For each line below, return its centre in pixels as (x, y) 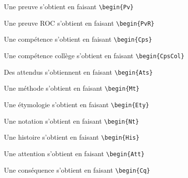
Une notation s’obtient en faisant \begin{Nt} (71, 121)
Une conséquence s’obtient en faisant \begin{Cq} (77, 170)
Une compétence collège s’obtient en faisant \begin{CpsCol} (94, 55)
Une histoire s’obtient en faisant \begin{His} (72, 137)
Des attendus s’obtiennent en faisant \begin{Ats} (78, 72)
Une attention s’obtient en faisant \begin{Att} (74, 153)
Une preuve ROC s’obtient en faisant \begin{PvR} (79, 23)
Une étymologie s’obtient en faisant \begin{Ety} (77, 104)
